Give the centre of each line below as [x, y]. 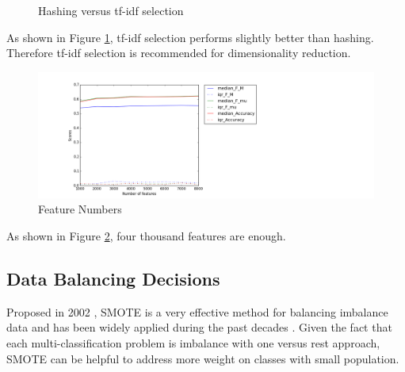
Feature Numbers [80, 209]
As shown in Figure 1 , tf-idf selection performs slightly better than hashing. [190, 37]
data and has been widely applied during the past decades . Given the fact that [199, 327]
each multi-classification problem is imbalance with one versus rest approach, [193, 342]
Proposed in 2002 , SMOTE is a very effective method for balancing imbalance [197, 311]
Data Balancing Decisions [113, 278]
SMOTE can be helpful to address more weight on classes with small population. [203, 358]
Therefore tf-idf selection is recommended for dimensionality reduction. [179, 53]
